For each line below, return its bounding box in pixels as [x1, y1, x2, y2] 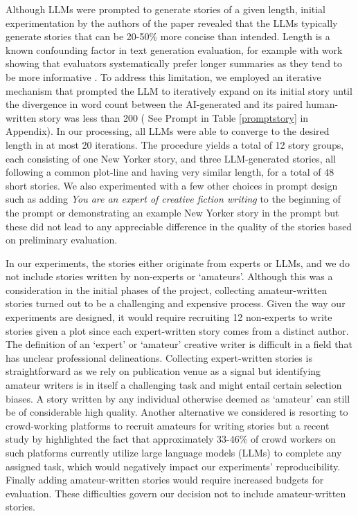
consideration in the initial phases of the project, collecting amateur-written [6, 282, 328, 297]
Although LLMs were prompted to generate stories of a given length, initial [6, 2, 325, 16]
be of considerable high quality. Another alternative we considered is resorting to [6, 405, 348, 419]
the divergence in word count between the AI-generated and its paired [6, 97, 303, 111]
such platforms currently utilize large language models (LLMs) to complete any [6, 445, 342, 459]
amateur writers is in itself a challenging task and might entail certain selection [6, 378, 342, 392]
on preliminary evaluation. [6, 232, 118, 247]
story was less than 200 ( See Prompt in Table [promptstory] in [39, 110, 309, 125]
